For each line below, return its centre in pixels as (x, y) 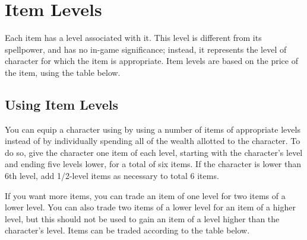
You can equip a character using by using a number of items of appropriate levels (153, 129)
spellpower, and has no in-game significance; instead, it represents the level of (146, 49)
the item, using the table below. (63, 72)
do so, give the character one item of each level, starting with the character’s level (154, 152)
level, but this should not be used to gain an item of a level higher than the (142, 218)
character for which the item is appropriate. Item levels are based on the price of (151, 61)
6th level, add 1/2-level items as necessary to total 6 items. (112, 176)
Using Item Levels (62, 104)
